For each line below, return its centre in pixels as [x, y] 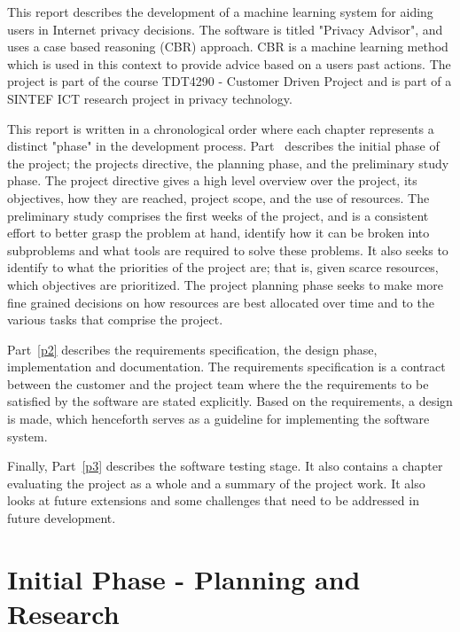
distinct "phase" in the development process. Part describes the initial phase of [223, 146]
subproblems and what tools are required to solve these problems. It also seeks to [228, 250]
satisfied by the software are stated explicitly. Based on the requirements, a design [230, 401]
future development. [62, 518]
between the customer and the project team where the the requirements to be [218, 383]
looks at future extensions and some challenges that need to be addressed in [213, 500]
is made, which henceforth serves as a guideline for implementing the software [218, 419]
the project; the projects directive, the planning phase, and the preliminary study [228, 163]
